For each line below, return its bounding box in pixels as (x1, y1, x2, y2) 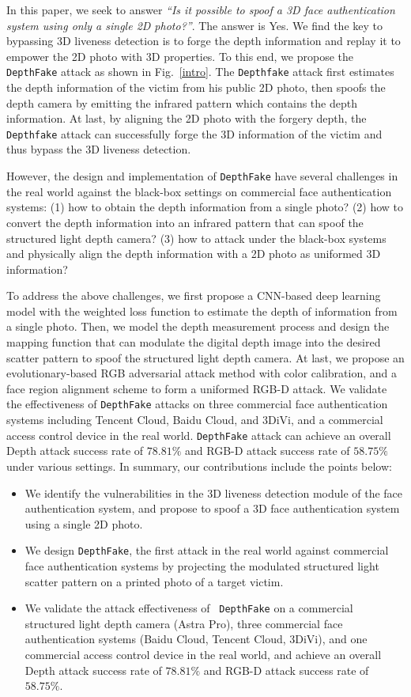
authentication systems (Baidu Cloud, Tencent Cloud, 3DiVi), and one (25, 631, 368, 647)
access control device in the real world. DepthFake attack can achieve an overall (6, 426, 391, 443)
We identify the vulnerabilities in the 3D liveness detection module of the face (25, 484, 403, 501)
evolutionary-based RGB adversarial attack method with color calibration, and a (6, 365, 397, 381)
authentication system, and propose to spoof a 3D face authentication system (25, 500, 400, 517)
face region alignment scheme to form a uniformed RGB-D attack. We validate (6, 380, 387, 396)
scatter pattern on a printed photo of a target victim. (25, 573, 284, 589)
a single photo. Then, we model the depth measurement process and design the (6, 318, 390, 335)
